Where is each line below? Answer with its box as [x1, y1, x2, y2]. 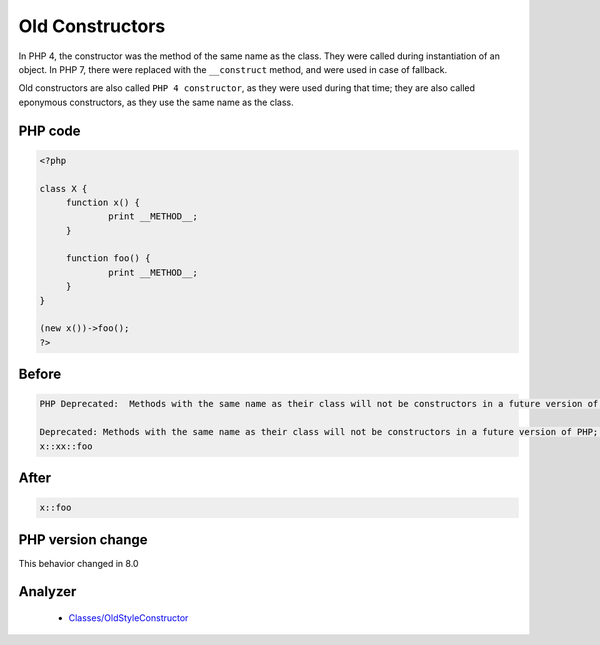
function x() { [65, 196, 140, 208]
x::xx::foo [39, 440, 93, 452]
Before [18, 366, 62, 383]
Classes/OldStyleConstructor [68, 612, 189, 624]
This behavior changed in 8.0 [18, 557, 139, 569]
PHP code [18, 122, 81, 139]
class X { [39, 183, 88, 194]
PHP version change [18, 531, 149, 548]
